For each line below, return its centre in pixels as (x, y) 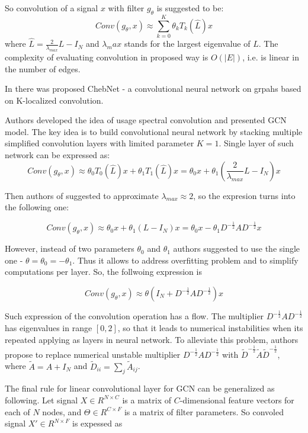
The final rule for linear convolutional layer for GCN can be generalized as (140, 388)
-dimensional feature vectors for (237, 400)
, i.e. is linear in (271, 57)
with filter (126, 8)
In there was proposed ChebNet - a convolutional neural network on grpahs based (153, 89)
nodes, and (62, 411)
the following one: (37, 207)
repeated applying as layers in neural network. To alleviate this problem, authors (152, 339)
